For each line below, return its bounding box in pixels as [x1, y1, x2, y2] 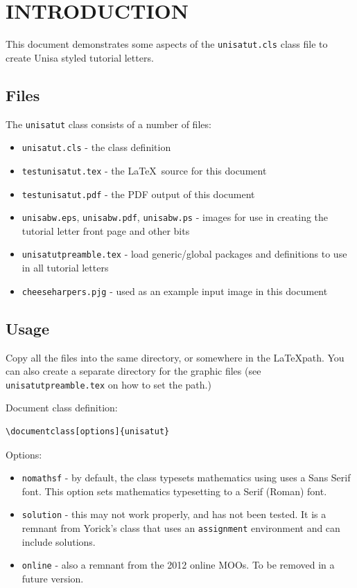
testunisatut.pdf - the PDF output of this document [21, 186, 255, 201]
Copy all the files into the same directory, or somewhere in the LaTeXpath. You [6, 350, 345, 364]
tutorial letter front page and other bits [21, 223, 190, 238]
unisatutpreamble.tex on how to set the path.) [6, 377, 211, 391]
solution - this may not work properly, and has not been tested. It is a [21, 507, 326, 522]
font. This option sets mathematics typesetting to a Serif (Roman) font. [21, 483, 327, 498]
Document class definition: [6, 400, 118, 415]
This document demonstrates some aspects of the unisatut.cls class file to [6, 37, 328, 51]
